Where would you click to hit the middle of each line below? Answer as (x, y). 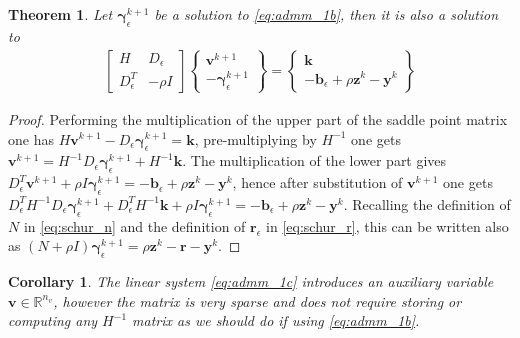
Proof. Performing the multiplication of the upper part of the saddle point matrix (258, 118)
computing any (53, 320)
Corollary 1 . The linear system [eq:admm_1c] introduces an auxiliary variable (251, 281)
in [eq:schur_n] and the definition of (134, 225)
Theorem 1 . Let (60, 14)
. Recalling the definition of (427, 203)
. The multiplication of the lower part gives (314, 160)
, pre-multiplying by (255, 138)
